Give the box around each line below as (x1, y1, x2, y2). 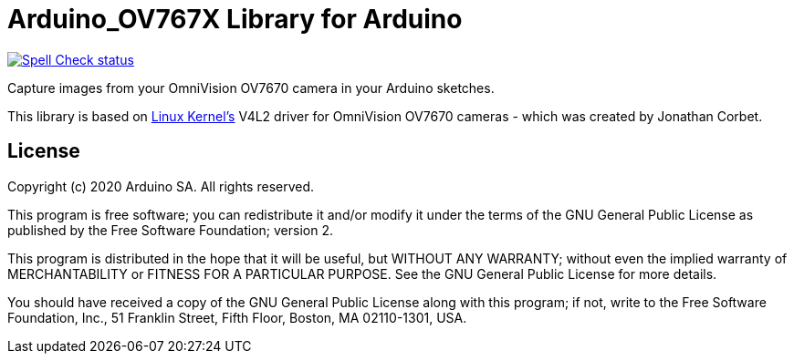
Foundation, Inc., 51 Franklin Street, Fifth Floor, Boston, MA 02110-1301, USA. (7, 309, 467, 325)
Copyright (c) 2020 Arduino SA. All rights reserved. (7, 178, 315, 194)
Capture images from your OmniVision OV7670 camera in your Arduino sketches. (7, 79, 495, 96)
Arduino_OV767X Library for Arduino (7, 4, 463, 35)
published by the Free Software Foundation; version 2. (7, 222, 333, 238)
